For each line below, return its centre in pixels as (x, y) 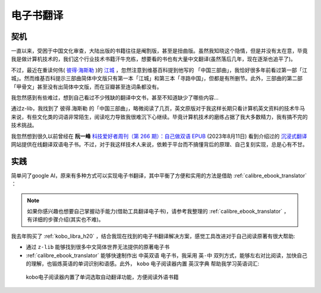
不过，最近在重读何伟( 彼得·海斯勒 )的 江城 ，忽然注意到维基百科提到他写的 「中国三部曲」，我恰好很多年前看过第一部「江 (159, 70)
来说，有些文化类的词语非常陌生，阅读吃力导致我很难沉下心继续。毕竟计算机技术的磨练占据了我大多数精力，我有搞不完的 (159, 116)
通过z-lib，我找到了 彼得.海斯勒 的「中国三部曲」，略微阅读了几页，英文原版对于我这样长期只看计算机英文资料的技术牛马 (158, 108)
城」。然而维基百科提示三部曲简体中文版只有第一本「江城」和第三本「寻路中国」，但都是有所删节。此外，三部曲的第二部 (157, 78)
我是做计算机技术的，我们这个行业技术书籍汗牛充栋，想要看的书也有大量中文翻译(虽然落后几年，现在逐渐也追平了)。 (154, 59)
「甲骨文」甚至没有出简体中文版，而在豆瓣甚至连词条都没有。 (86, 87)
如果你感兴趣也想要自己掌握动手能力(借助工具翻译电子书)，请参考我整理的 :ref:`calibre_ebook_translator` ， (158, 212)
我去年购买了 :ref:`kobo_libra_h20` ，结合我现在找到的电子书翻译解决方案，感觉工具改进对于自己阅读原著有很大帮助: (153, 236)
